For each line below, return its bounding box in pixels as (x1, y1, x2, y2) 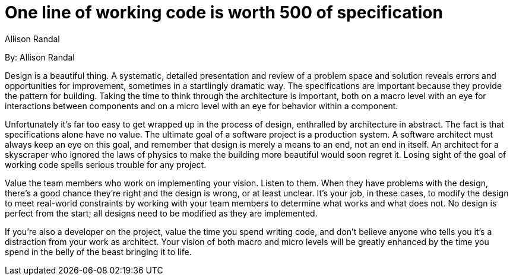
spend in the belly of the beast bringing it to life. (5, 246, 192, 257)
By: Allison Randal (5, 52, 75, 62)
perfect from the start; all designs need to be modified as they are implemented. (5, 208, 318, 218)
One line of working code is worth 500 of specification (5, 2, 443, 23)
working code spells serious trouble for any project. (5, 159, 207, 170)
